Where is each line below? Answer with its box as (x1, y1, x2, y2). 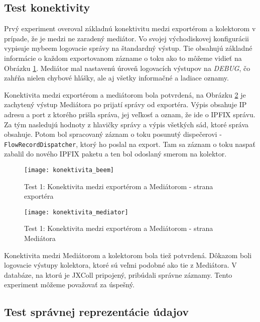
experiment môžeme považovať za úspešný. (4, 279, 135, 290)
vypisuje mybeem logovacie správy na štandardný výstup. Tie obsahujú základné (4, 43, 252, 53)
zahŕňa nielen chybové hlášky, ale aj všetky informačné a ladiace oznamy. (4, 72, 229, 83)
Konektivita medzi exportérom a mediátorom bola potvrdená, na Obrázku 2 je (4, 89, 246, 100)
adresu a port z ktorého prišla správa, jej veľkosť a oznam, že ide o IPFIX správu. (4, 109, 255, 119)
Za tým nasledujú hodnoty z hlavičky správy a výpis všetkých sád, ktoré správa (4, 119, 249, 129)
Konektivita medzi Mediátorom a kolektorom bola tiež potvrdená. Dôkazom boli (4, 250, 252, 260)
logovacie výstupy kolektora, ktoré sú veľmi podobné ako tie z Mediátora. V (4, 260, 237, 270)
